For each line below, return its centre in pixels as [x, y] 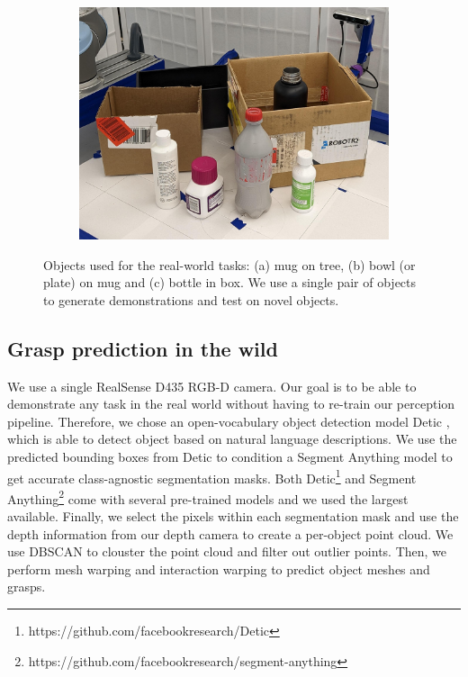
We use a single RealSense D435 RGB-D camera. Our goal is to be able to [212, 386]
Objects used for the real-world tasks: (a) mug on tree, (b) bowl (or [229, 264]
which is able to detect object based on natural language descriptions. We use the [232, 439]
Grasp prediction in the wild [143, 348]
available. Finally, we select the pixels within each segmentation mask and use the [233, 516]
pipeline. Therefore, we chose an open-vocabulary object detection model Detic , [229, 421]
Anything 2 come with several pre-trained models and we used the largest [208, 497]
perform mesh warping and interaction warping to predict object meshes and [219, 569]
